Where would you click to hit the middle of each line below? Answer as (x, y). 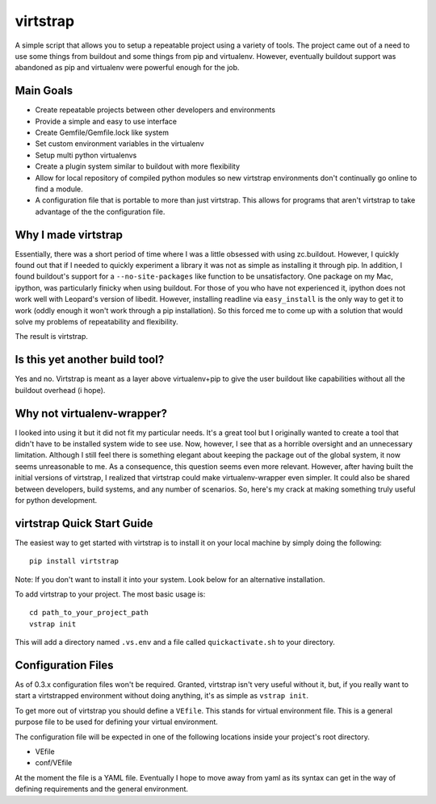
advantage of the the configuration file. (100, 211)
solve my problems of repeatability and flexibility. (96, 322)
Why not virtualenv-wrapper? (91, 413)
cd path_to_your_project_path (89, 613)
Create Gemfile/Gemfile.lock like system (102, 132)
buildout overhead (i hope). (60, 390)
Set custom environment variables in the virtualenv (120, 144)
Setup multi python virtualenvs (86, 155)
